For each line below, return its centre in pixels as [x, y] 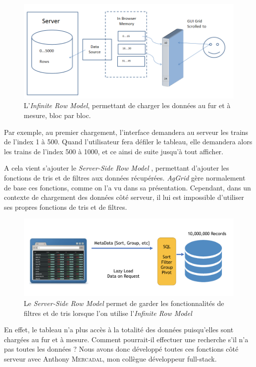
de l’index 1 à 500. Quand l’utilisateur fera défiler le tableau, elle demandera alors [128, 142]
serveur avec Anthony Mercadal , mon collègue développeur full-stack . [110, 358]
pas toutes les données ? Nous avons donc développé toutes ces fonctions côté [121, 349]
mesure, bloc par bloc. [57, 115]
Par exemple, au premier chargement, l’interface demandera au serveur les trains [126, 132]
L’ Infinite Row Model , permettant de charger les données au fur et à [127, 105]
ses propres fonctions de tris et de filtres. [66, 207]
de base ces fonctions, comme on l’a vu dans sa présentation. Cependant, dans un [128, 187]
